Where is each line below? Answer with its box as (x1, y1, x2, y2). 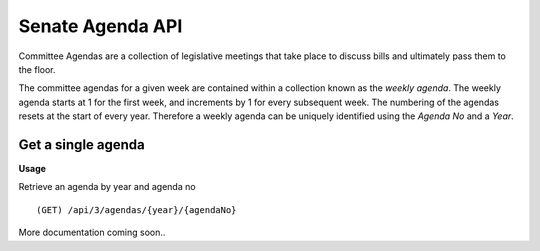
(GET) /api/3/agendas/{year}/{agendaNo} (36, 204, 237, 215)
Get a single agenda (18, 136, 145, 153)
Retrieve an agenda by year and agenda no (18, 181, 196, 193)
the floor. (18, 63, 56, 75)
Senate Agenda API (18, 15, 183, 37)
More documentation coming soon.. (18, 226, 166, 239)
